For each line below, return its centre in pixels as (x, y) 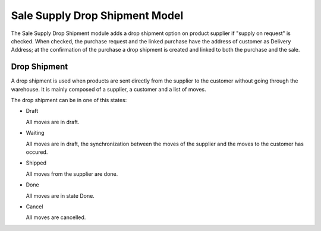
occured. (37, 152)
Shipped (36, 163)
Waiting (35, 133)
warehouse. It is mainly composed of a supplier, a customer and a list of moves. (108, 89)
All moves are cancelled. (56, 217)
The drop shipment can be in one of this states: (69, 100)
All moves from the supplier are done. (72, 174)
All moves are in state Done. (60, 195)
